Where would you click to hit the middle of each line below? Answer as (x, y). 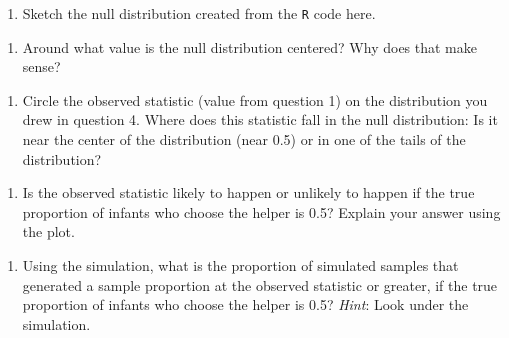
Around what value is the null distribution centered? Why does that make (249, 46)
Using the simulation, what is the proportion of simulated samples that (240, 265)
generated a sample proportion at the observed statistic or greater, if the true (260, 284)
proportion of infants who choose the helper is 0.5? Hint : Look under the (245, 304)
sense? (41, 66)
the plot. (48, 231)
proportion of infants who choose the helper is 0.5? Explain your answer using (261, 211)
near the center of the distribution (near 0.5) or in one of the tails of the (244, 139)
